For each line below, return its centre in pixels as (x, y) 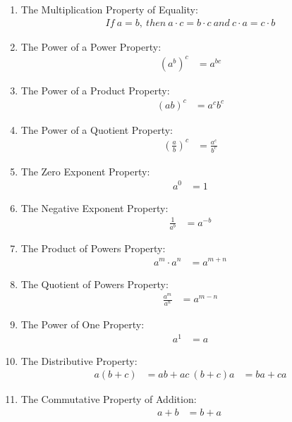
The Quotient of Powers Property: (95, 284)
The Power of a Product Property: (95, 90)
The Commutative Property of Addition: (109, 399)
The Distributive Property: (79, 360)
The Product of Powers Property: (93, 248)
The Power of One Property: (83, 324)
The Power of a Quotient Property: (97, 129)
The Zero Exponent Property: (85, 171)
